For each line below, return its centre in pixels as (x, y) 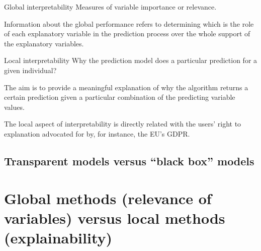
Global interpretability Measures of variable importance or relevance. (110, 7)
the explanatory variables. (44, 43)
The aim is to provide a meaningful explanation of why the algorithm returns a (126, 87)
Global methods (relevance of (108, 198)
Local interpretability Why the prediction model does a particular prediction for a (131, 60)
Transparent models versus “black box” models (129, 161)
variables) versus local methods (115, 217)
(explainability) (58, 237)
